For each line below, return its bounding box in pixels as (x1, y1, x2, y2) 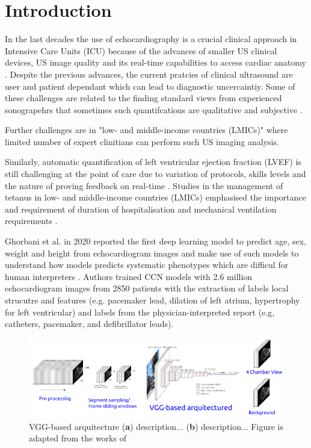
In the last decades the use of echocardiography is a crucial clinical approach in (5, 33, 297, 45)
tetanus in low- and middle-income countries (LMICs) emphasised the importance (5, 191, 306, 204)
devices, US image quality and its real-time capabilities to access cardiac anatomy (5, 56, 306, 69)
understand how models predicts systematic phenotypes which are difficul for (5, 258, 289, 271)
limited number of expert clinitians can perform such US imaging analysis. (5, 135, 279, 148)
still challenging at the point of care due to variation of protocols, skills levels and (5, 167, 306, 180)
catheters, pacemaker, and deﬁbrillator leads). (5, 317, 174, 330)
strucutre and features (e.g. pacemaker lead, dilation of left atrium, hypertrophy (5, 294, 300, 306)
